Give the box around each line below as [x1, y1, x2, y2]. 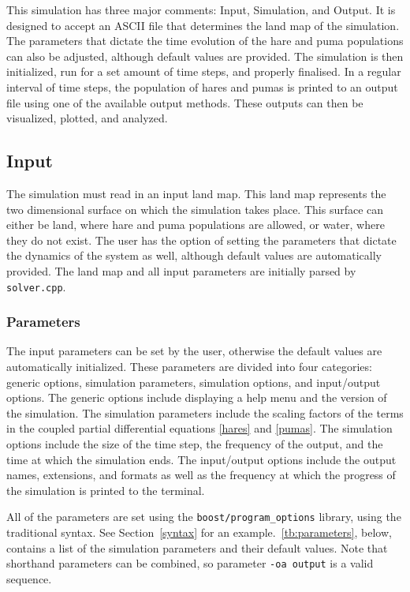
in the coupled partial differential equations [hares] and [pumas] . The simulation [6, 420, 393, 437]
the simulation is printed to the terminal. [6, 481, 205, 498]
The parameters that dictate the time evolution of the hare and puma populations [6, 32, 404, 49]
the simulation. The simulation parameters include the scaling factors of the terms [6, 404, 404, 421]
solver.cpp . [6, 278, 66, 294]
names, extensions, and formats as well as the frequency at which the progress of [6, 466, 396, 483]
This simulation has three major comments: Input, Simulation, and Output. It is [6, 2, 396, 17]
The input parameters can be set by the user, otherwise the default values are [6, 343, 382, 359]
